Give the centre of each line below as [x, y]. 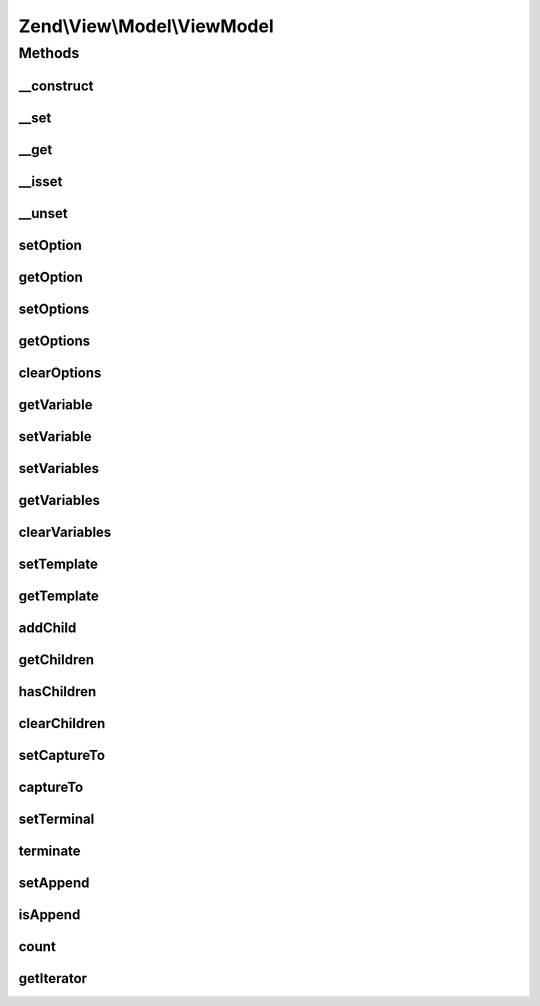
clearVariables [65, 531]
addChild [47, 627]
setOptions [54, 308]
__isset [40, 181]
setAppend [54, 883]
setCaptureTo [61, 755]
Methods [49, 53]
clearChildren [62, 723]
